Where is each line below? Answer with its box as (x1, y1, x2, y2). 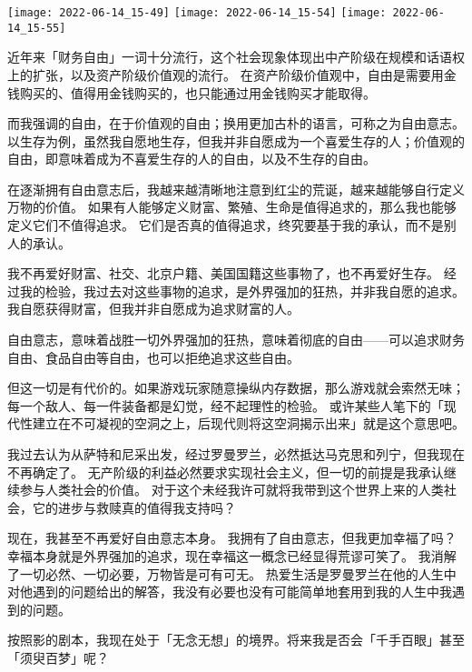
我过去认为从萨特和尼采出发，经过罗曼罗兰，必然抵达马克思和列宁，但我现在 (7, 445, 465, 463)
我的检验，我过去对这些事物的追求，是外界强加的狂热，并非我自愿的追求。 (19, 281, 465, 300)
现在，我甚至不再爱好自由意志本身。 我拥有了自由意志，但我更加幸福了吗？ (7, 528, 457, 547)
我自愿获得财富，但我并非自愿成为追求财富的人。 (7, 299, 300, 318)
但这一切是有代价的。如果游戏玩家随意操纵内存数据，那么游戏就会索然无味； (7, 378, 465, 397)
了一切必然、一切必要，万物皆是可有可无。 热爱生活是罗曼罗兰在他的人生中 (7, 564, 457, 583)
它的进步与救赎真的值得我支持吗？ (32, 497, 236, 517)
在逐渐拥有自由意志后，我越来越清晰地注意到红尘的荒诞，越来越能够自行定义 (7, 179, 465, 198)
